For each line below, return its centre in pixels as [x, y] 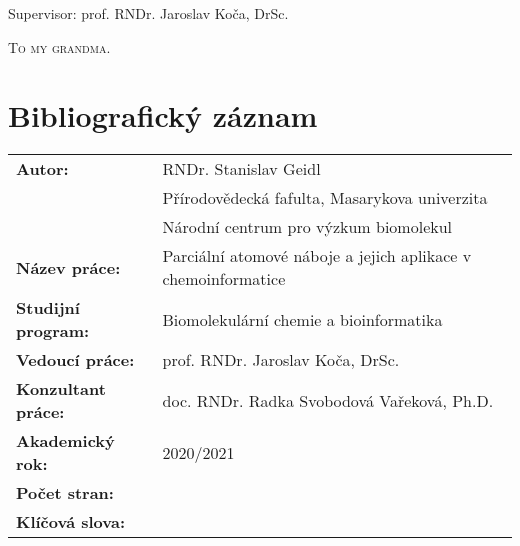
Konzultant [61, 389]
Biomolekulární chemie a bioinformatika [302, 319]
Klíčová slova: [71, 522]
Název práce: [68, 267]
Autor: [42, 169]
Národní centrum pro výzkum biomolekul [307, 227]
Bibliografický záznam [163, 115]
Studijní [48, 308]
